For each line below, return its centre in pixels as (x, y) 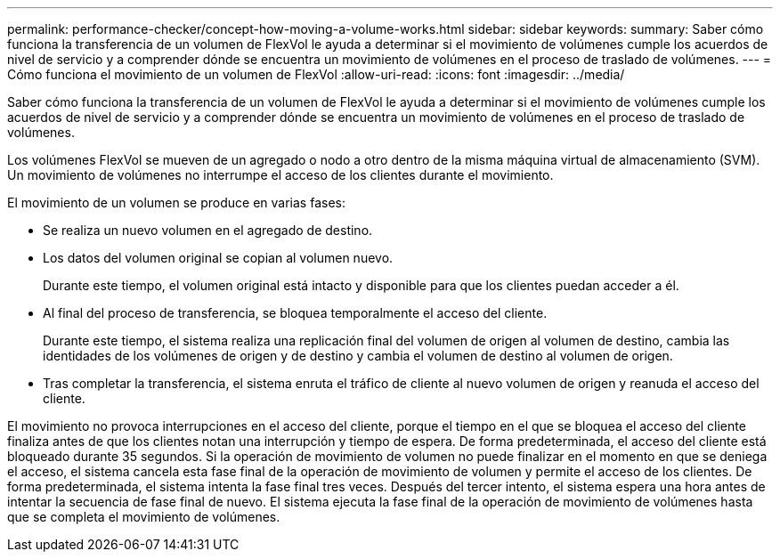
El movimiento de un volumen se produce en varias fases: (176, 203)
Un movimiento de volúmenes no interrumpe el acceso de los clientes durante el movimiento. (280, 175)
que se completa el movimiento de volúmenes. (144, 517)
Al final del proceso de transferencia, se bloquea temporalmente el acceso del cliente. (295, 313)
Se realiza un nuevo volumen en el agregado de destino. (208, 230)
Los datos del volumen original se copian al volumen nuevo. (218, 258)
